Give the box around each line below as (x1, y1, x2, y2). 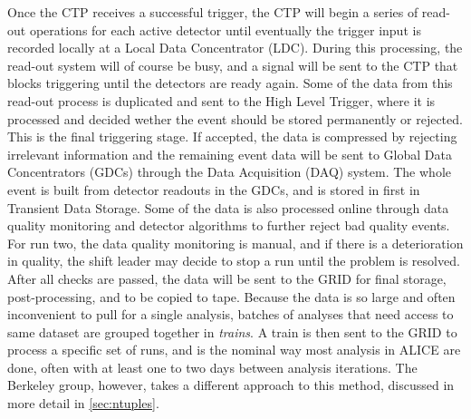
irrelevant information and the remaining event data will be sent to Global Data (7, 144, 452, 163)
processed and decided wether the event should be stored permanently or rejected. (7, 109, 463, 128)
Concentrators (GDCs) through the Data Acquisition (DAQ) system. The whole (7, 162, 451, 181)
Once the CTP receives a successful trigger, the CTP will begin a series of (7, 3, 418, 21)
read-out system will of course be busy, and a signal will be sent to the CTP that (7, 55, 458, 74)
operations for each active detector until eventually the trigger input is (29, 20, 421, 39)
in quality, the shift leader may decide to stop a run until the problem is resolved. (7, 251, 460, 270)
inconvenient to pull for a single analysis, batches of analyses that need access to (7, 305, 454, 324)
